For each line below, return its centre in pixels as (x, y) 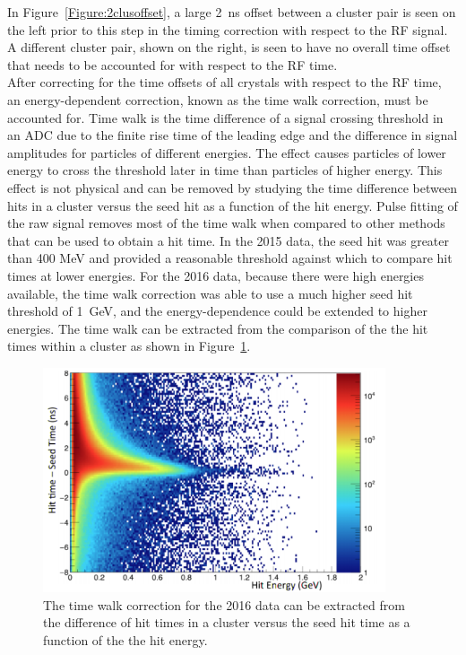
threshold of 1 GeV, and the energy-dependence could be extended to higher (217, 311)
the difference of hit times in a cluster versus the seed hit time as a (227, 622)
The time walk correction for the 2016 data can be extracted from (224, 604)
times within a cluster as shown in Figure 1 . (129, 346)
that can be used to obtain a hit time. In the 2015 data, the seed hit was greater (228, 240)
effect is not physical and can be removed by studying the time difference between (232, 187)
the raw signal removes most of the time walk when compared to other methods (226, 223)
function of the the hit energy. (125, 640)
